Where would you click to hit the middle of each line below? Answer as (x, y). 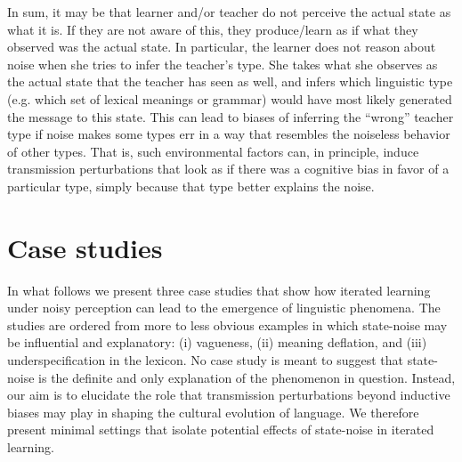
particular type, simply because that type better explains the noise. (191, 186)
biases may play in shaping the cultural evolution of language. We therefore (213, 412)
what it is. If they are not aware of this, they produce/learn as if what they (213, 29)
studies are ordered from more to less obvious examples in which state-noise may (227, 324)
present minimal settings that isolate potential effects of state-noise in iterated (221, 430)
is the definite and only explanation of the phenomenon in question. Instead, (247, 377)
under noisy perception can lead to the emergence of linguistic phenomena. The (224, 308)
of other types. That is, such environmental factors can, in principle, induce (213, 151)
